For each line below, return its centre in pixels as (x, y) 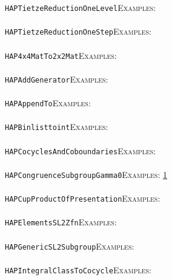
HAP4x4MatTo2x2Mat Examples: (61, 55)
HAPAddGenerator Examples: (57, 79)
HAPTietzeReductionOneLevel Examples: (81, 7)
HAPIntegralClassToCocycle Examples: (78, 269)
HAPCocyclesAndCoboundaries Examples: (81, 150)
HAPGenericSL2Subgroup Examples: (70, 246)
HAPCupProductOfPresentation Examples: (83, 198)
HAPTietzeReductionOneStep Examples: (78, 31)
